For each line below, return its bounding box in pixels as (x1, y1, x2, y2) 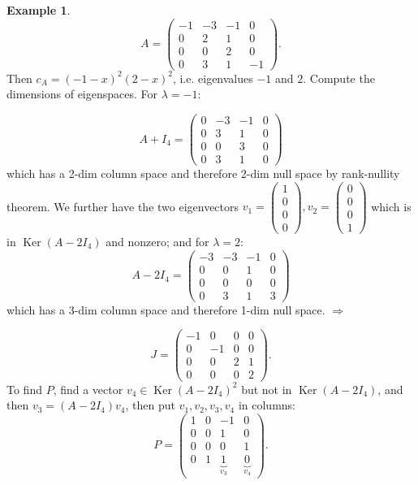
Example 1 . (6, 2, 71, 18)
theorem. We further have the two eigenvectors (6, 197, 239, 214)
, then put (125, 396, 175, 414)
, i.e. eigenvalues (172, 69, 253, 86)
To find (6, 380, 42, 397)
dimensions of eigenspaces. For (6, 85, 158, 102)
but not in (241, 380, 292, 397)
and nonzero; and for (106, 232, 209, 249)
